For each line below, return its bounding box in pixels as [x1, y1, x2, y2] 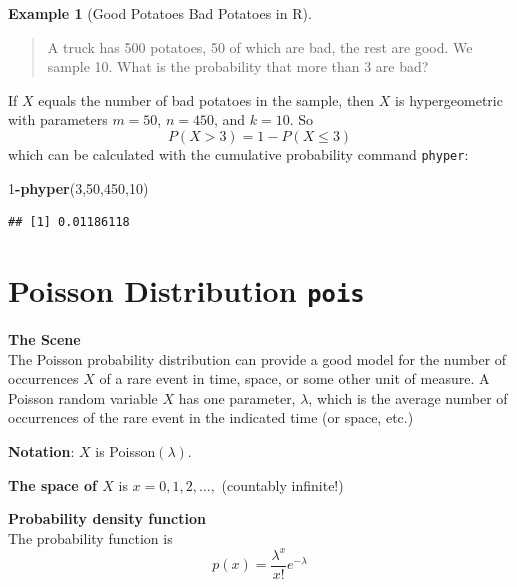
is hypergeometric [395, 89, 503, 110]
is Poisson [95, 441, 156, 462]
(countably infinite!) [221, 474, 344, 495]
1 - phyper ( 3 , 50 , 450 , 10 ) [8, 177, 149, 198]
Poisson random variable [8, 387, 158, 408]
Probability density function [8, 508, 206, 529]
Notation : [8, 441, 75, 462]
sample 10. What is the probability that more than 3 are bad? [47, 56, 429, 77]
